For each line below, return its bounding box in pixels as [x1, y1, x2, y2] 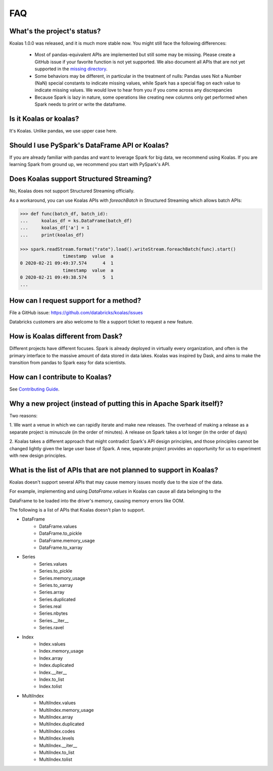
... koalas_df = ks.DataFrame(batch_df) [20, 218, 132, 224]
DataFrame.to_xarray [39, 544, 83, 550]
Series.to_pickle [39, 568, 73, 574]
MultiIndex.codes [39, 728, 75, 734]
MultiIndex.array [39, 714, 73, 720]
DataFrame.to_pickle [39, 530, 82, 536]
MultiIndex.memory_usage [39, 707, 94, 713]
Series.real [39, 604, 62, 610]
